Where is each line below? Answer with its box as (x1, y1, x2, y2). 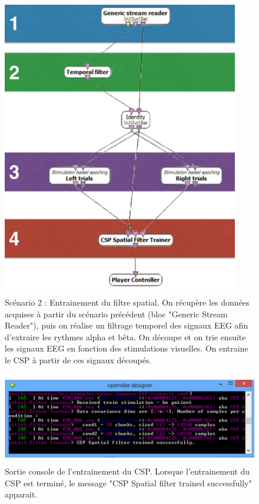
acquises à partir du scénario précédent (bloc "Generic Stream (5, 307, 228, 320)
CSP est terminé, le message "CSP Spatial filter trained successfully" (5, 476, 252, 489)
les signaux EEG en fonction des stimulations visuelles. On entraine (5, 342, 248, 354)
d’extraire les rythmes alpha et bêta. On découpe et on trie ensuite (5, 330, 246, 343)
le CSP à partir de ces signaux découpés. (5, 353, 152, 366)
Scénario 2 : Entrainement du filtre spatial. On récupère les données (5, 296, 250, 308)
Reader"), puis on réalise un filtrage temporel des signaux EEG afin (5, 319, 248, 331)
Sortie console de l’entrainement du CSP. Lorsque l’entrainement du (5, 465, 250, 478)
